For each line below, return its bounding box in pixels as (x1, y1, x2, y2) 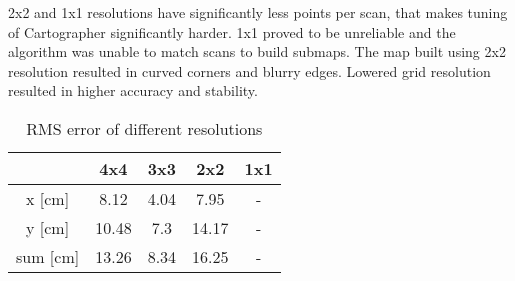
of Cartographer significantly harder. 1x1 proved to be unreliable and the (8, 21, 456, 42)
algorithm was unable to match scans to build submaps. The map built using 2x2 (8, 41, 506, 62)
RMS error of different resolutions (26, 116, 263, 140)
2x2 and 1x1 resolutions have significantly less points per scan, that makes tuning (8, 2, 508, 22)
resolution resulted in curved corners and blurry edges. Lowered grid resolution (8, 60, 491, 81)
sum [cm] (16, 244, 80, 268)
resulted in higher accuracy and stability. (8, 80, 258, 101)
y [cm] (26, 215, 70, 239)
